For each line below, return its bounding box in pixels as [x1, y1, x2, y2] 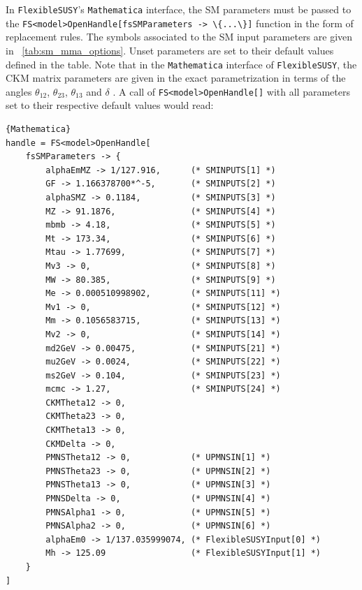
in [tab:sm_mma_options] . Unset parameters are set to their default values [6, 43, 334, 57]
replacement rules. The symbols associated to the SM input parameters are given [6, 29, 353, 44]
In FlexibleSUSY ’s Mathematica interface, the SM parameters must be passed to [6, 2, 352, 16]
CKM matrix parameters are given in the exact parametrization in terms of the [6, 71, 346, 85]
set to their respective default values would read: [6, 98, 214, 112]
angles [6, 84, 32, 98]
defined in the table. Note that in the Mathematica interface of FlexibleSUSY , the [6, 57, 357, 71]
